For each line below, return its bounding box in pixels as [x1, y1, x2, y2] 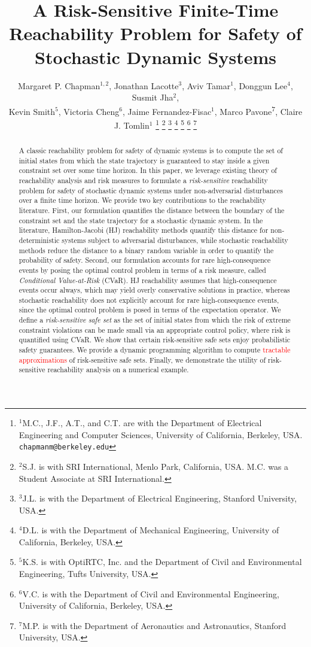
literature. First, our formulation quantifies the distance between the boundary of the [19, 205, 285, 215]
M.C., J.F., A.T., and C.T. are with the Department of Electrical [22, 417, 262, 429]
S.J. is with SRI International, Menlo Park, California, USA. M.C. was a [22, 460, 289, 472]
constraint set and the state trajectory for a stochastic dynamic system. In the [19, 215, 263, 225]
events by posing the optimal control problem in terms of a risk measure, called [19, 265, 266, 275]
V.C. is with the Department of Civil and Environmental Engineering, [22, 587, 279, 600]
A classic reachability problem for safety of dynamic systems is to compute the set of [19, 145, 283, 155]
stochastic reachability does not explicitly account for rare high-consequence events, [19, 294, 279, 305]
